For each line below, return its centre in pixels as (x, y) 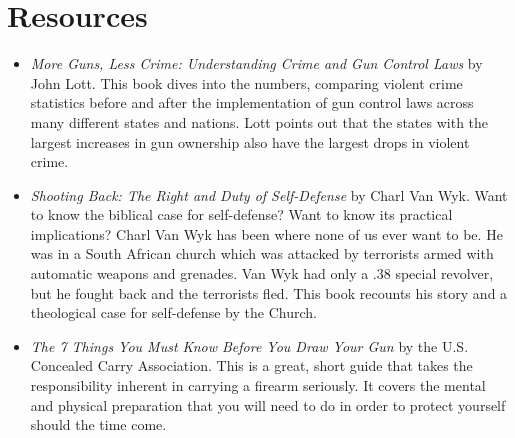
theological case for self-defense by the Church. (173, 312)
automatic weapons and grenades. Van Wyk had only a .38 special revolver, (262, 273)
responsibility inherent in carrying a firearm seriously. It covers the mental (258, 385)
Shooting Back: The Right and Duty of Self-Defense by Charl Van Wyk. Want (269, 194)
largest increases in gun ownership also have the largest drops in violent (250, 141)
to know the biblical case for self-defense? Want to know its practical (241, 214)
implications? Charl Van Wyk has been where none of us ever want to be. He (266, 233)
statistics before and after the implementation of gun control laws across (252, 102)
